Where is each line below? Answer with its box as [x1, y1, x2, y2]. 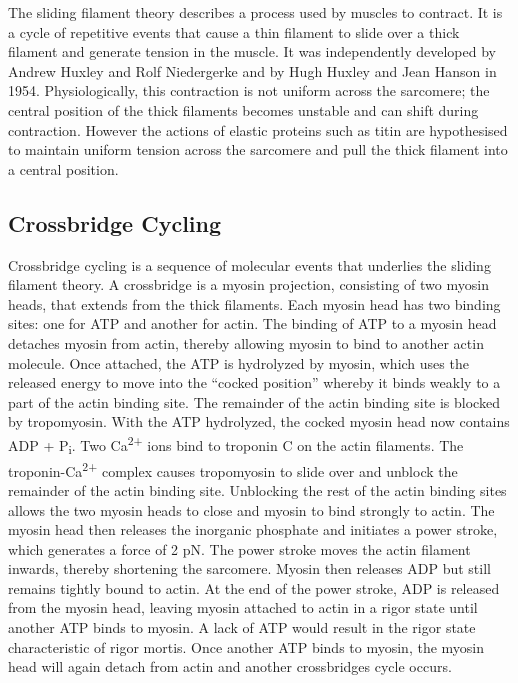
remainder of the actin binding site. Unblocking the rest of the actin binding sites [8, 479, 507, 500]
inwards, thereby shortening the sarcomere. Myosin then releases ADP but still [8, 558, 491, 579]
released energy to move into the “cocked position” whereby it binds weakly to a [8, 372, 501, 393]
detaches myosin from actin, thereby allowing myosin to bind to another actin [8, 332, 484, 353]
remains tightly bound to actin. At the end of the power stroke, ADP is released [8, 577, 500, 598]
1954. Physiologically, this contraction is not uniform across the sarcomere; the [8, 80, 490, 101]
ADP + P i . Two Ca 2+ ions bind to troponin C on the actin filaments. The [8, 431, 464, 458]
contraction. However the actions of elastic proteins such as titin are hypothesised [8, 119, 508, 140]
